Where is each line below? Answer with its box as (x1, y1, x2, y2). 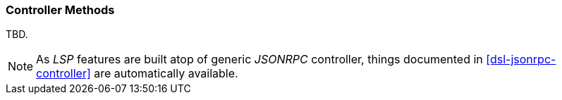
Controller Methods (6, 3, 115, 17)
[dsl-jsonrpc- (486, 52, 556, 67)
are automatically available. (94, 66, 238, 81)
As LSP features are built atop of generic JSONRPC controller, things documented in (36, 52, 483, 67)
